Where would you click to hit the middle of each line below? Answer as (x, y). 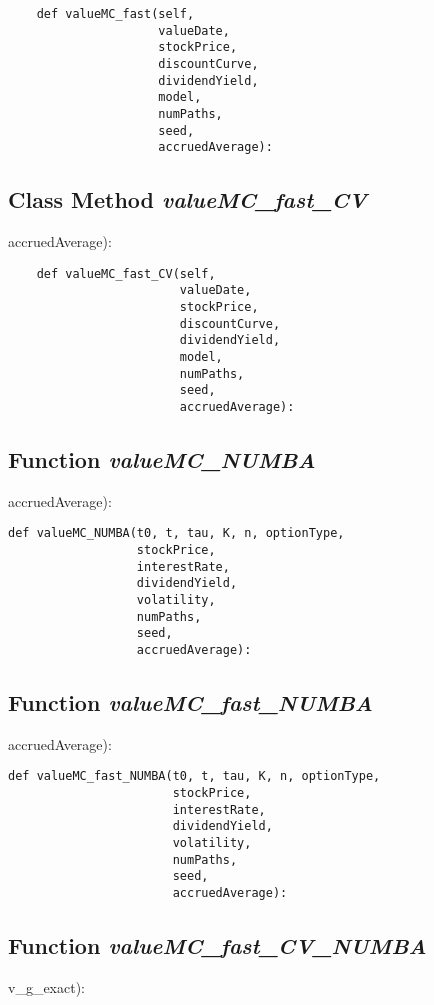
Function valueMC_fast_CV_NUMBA (217, 945)
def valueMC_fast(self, (115, 14)
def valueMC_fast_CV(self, (126, 273)
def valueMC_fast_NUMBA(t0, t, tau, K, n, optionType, (194, 776)
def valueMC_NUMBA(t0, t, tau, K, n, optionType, (176, 533)
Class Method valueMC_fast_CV (187, 199)
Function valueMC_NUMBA (162, 459)
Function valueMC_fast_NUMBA (191, 702)
